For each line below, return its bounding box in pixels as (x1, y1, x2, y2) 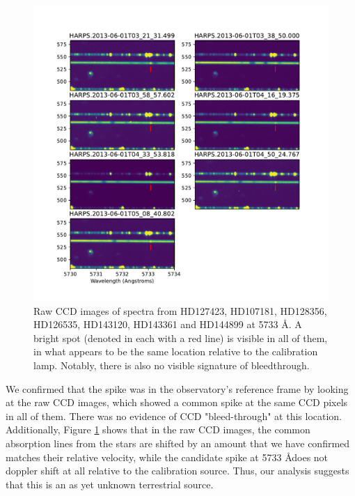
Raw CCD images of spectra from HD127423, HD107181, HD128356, (33, 303, 327, 318)
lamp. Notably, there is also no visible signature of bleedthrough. (33, 357, 310, 372)
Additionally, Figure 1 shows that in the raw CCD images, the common (6, 422, 310, 437)
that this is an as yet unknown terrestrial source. (6, 476, 214, 491)
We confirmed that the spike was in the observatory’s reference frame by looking (6, 381, 349, 396)
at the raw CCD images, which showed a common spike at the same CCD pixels (6, 395, 348, 410)
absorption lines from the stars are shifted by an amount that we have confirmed (6, 435, 350, 450)
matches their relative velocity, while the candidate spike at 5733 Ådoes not (6, 449, 329, 464)
